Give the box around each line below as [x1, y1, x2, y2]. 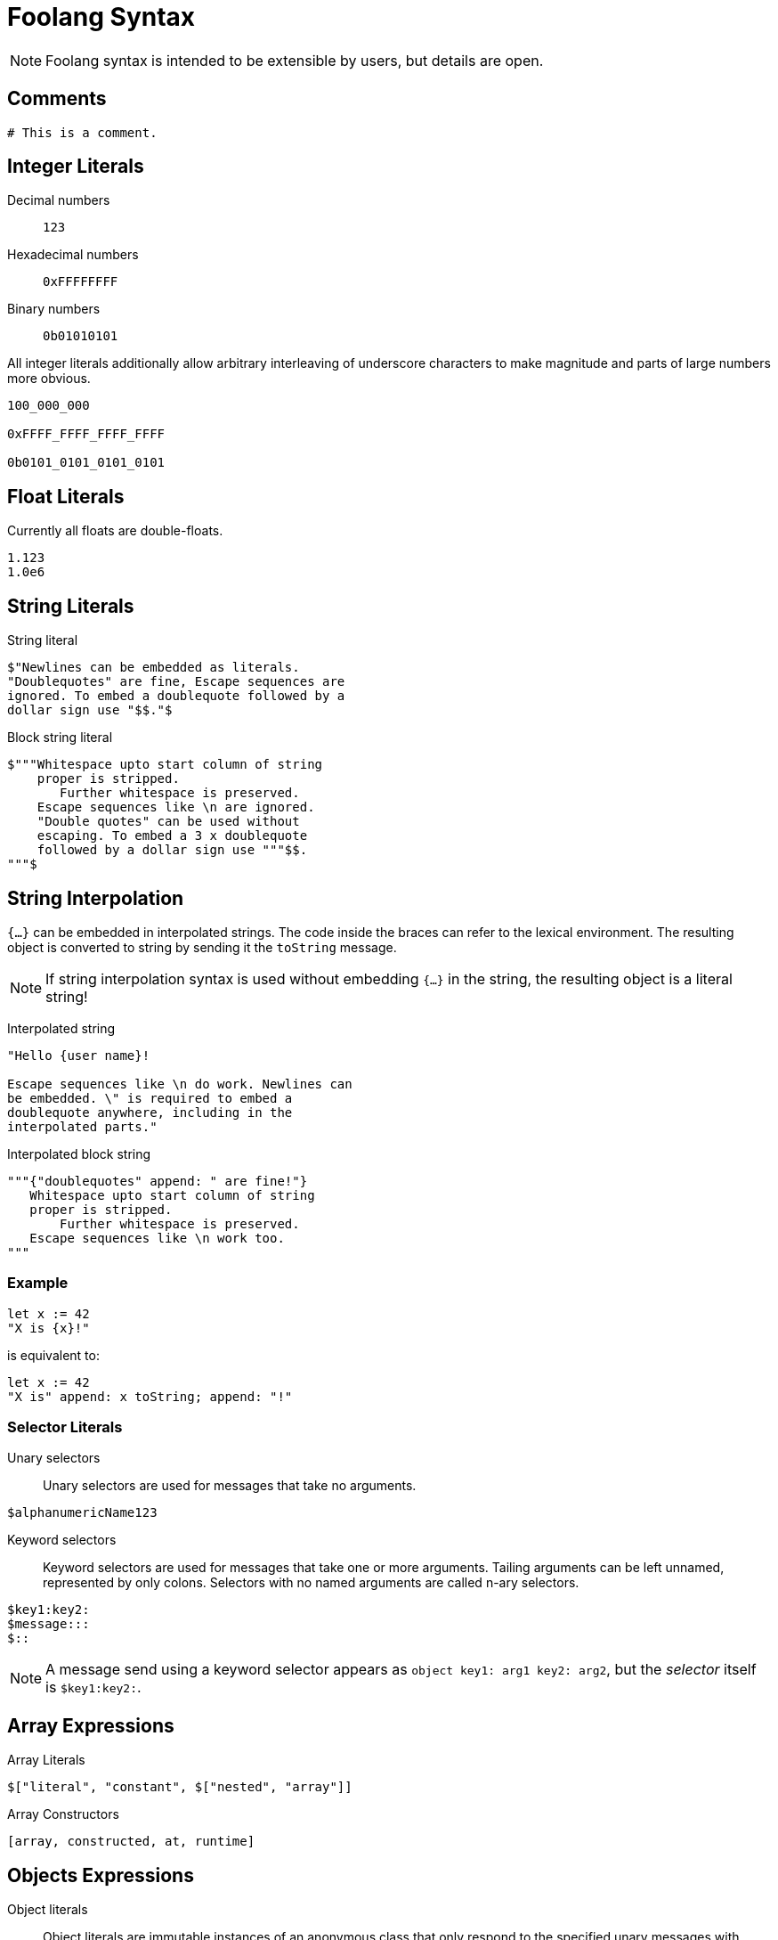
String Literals [7, 594, 134, 617]
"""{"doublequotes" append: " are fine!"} [7, 1173, 308, 1188]
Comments [7, 87, 107, 110]
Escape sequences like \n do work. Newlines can [7, 1076, 353, 1091]
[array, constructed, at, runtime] [7, 1834, 255, 1849]
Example [7, 1274, 69, 1292]
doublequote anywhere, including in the [7, 1104, 293, 1120]
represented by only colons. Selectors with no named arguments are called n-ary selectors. [43, 1575, 579, 1591]
